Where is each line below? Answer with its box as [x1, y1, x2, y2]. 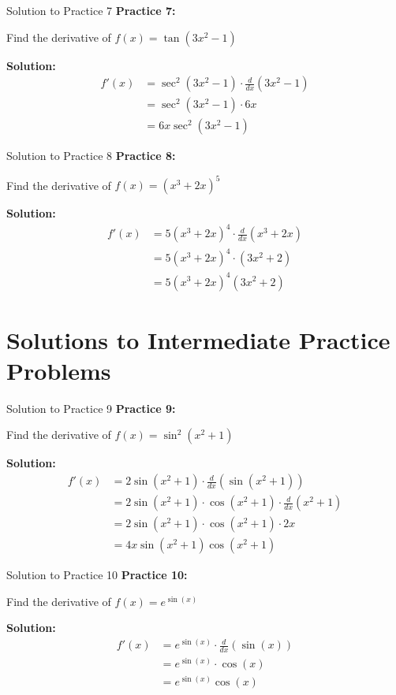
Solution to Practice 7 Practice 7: [6, 2, 176, 18]
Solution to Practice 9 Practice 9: [6, 400, 176, 416]
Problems [6, 354, 111, 386]
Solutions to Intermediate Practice [6, 323, 390, 355]
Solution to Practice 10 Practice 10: [6, 567, 188, 583]
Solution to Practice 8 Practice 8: [6, 147, 176, 164]
